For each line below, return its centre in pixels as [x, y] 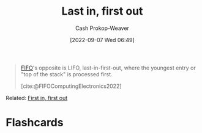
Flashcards [35, 123]
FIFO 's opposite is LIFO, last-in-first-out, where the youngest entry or [108, 68]
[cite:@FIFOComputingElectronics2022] [71, 86]
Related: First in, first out [37, 98]
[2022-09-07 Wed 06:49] [102, 40]
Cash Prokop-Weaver [102, 28]
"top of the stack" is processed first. [66, 74]
